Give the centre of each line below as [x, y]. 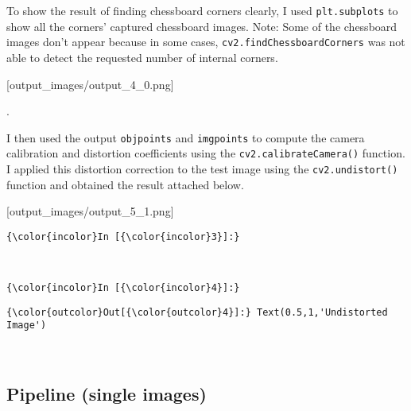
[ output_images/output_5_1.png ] [90, 211]
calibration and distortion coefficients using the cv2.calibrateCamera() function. [206, 153]
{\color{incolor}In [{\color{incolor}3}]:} [123, 237]
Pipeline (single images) [107, 394]
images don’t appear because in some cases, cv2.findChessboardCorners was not [206, 42]
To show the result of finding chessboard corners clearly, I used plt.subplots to [202, 10]
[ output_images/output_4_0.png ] [90, 84]
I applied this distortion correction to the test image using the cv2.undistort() [202, 169]
